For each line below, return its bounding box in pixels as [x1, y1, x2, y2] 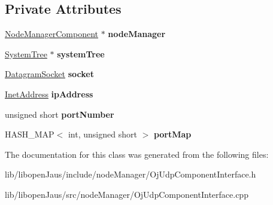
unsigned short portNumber [5, 108, 114, 120]
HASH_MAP [5, 128, 54, 140]
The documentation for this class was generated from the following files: [5, 148, 269, 160]
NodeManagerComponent [5, 27, 99, 40]
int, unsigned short [68, 128, 137, 140]
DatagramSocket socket [5, 68, 94, 80]
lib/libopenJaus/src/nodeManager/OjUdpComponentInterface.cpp [5, 188, 248, 200]
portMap [153, 128, 192, 140]
